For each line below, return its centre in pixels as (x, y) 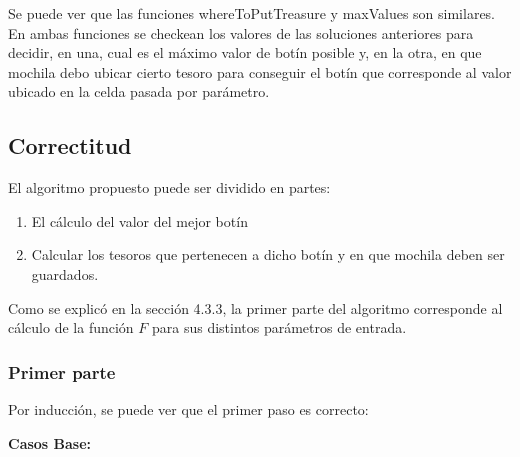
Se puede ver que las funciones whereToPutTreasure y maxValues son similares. (252, 13)
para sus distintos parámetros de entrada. (279, 327)
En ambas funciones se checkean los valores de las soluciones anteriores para (241, 32)
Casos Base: (50, 442)
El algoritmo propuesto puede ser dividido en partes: (169, 187)
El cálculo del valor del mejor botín (139, 220)
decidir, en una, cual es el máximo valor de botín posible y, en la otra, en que (245, 52)
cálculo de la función (71, 327)
